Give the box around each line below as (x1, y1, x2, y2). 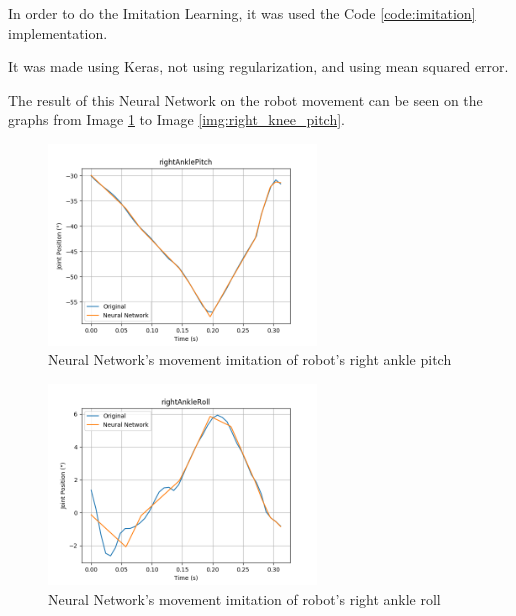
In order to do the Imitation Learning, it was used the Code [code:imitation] (8, 3, 476, 23)
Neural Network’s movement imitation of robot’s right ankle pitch (48, 349, 452, 370)
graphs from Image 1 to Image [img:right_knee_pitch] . (8, 109, 346, 130)
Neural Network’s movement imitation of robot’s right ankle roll (48, 588, 441, 609)
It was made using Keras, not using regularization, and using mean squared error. (8, 56, 509, 77)
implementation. (8, 22, 108, 43)
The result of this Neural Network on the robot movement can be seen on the (8, 89, 483, 110)
